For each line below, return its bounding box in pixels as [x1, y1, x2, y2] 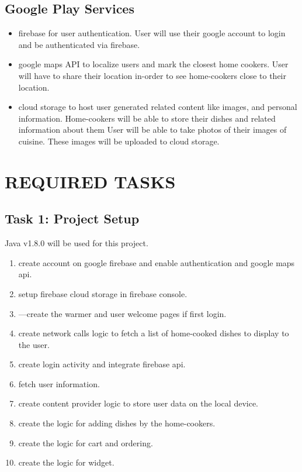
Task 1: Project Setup [5, 209, 140, 228]
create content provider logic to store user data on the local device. [18, 397, 258, 409]
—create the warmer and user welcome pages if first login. [18, 307, 227, 319]
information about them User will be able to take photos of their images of [18, 123, 287, 136]
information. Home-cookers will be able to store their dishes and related [18, 112, 276, 124]
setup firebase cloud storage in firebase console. [18, 287, 188, 299]
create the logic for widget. [18, 456, 114, 468]
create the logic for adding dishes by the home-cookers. [18, 417, 216, 429]
